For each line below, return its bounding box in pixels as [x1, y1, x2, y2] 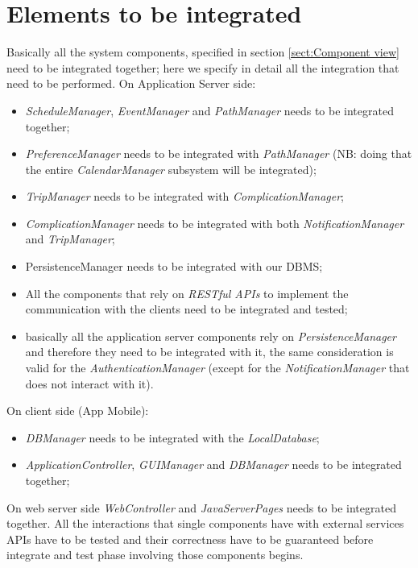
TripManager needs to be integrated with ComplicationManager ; [25, 188, 345, 205]
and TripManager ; [25, 230, 115, 247]
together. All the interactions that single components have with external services [6, 515, 404, 532]
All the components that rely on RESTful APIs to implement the [25, 284, 349, 301]
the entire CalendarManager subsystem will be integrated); [25, 160, 317, 177]
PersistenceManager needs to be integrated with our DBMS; [25, 258, 323, 275]
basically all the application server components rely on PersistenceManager [25, 327, 396, 344]
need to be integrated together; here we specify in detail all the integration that [6, 59, 399, 76]
